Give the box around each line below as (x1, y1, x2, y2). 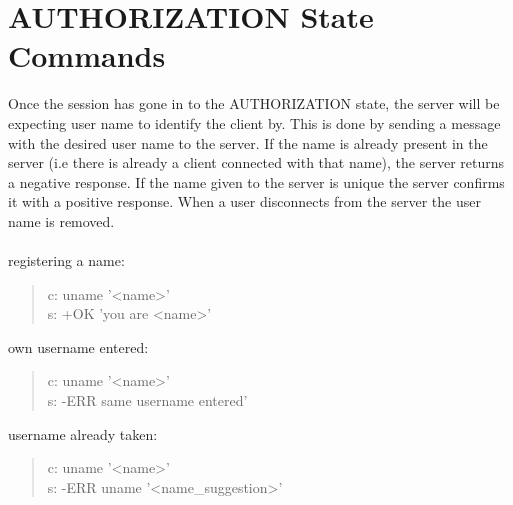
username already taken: (8, 423, 158, 444)
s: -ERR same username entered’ (47, 390, 248, 411)
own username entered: (8, 336, 149, 357)
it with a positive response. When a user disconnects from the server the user (8, 191, 481, 212)
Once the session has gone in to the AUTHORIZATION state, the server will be (8, 93, 500, 114)
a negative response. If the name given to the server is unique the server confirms (8, 171, 505, 192)
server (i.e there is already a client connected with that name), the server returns (8, 152, 505, 173)
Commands (8, 35, 166, 76)
